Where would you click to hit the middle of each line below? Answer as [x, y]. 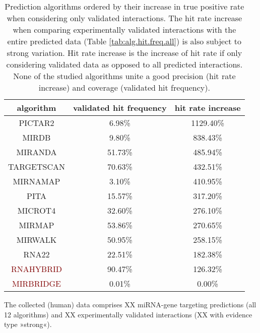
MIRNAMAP [37, 181]
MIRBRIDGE [37, 283]
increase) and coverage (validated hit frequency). [124, 87]
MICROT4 [37, 210]
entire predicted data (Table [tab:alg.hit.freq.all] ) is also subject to [124, 41]
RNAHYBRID [37, 269]
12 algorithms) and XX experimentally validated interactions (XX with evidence [128, 314]
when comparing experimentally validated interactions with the [124, 29]
